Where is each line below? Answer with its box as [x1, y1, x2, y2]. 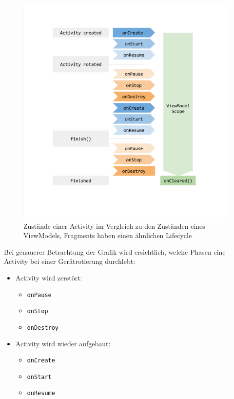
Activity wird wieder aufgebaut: [15, 338, 111, 348]
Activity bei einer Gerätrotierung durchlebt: [4, 256, 136, 266]
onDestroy [27, 324, 59, 331]
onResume [27, 390, 55, 397]
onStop [27, 308, 48, 315]
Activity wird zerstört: [15, 273, 82, 283]
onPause [27, 291, 52, 299]
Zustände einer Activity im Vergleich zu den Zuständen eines [23, 220, 205, 231]
